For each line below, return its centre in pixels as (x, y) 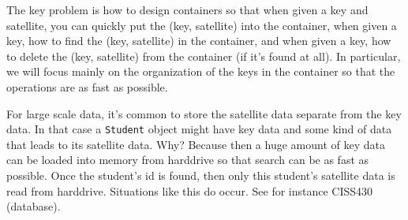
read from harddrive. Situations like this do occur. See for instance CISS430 (190, 190)
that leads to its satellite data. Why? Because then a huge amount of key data (196, 144)
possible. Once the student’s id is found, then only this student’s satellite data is (201, 175)
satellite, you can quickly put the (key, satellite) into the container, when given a (202, 25)
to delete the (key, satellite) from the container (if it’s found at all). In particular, (204, 56)
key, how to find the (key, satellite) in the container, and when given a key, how (199, 41)
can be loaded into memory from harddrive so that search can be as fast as (188, 160)
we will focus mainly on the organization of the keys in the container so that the (201, 71)
